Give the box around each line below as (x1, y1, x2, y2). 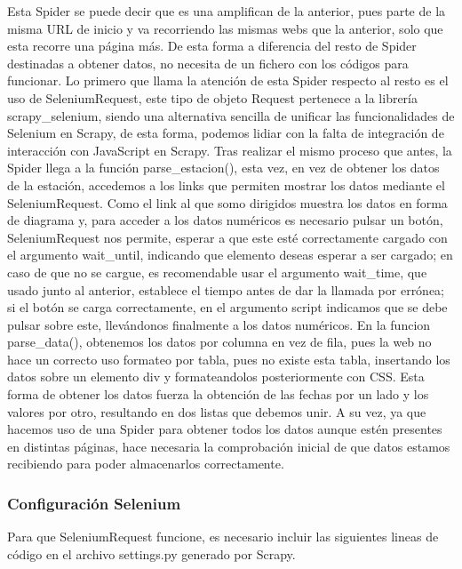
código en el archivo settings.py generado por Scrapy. (7, 544, 296, 563)
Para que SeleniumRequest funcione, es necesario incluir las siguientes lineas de (7, 527, 439, 546)
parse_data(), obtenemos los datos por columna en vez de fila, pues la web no (7, 333, 432, 351)
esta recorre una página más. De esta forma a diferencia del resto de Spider (7, 36, 417, 55)
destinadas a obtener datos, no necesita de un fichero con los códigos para (7, 53, 409, 72)
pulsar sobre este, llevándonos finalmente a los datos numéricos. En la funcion (7, 315, 431, 333)
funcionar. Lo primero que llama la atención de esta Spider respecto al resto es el (7, 71, 449, 90)
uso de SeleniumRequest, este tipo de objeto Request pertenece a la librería (7, 88, 418, 107)
